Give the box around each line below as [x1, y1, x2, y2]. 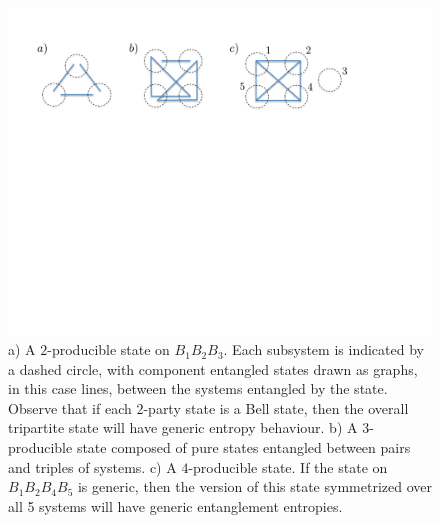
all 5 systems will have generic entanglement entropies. [8, 495, 343, 516]
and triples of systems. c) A [8, 456, 177, 477]
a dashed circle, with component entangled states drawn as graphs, [8, 358, 418, 379]
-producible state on [47, 339, 170, 360]
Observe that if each [8, 397, 132, 418]
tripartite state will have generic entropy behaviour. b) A [8, 417, 358, 438]
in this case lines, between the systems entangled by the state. [8, 378, 388, 399]
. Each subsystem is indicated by [223, 339, 424, 360]
